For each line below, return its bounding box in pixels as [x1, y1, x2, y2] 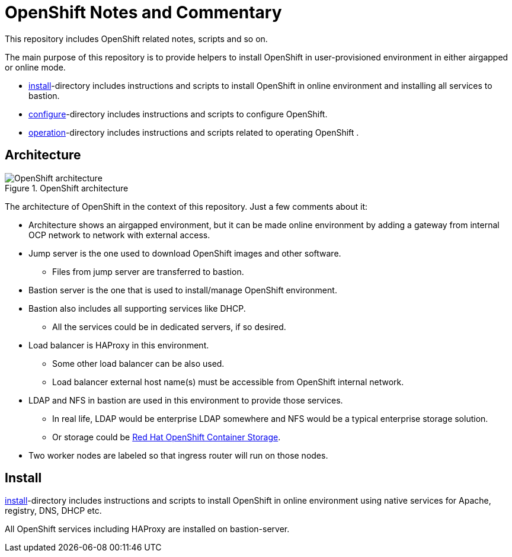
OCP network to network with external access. [28, 229, 210, 240]
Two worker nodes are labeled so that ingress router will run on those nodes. [28, 450, 328, 460]
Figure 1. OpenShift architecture [5, 183, 129, 193]
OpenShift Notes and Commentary [5, 2, 282, 23]
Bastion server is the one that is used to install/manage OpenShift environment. [28, 284, 337, 295]
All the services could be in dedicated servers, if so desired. [52, 321, 286, 332]
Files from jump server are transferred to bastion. [52, 266, 244, 277]
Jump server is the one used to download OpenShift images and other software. [28, 248, 341, 258]
